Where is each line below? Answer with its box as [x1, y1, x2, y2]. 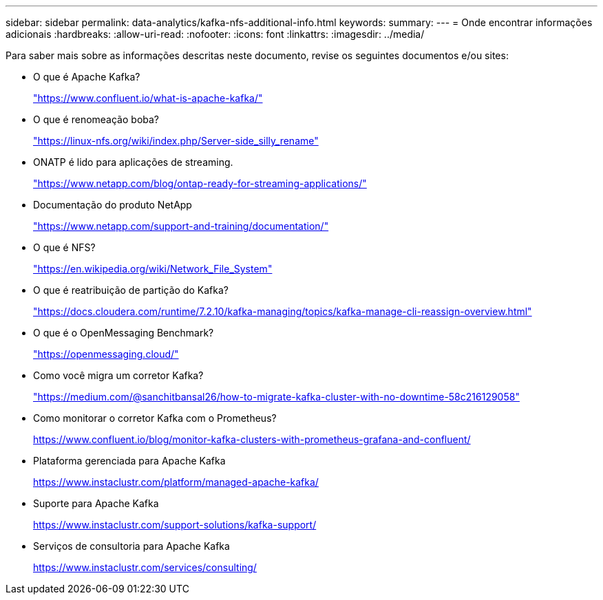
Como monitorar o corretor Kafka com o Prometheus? [33, 412, 277, 424]
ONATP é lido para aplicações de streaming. [33, 156, 233, 168]
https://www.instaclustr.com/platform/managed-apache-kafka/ [33, 476, 319, 488]
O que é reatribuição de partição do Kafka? [33, 284, 229, 296]
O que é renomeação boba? [33, 114, 160, 125]
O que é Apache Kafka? [33, 71, 140, 83]
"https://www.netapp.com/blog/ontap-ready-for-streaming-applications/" [33, 178, 367, 189]
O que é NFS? [33, 242, 96, 253]
